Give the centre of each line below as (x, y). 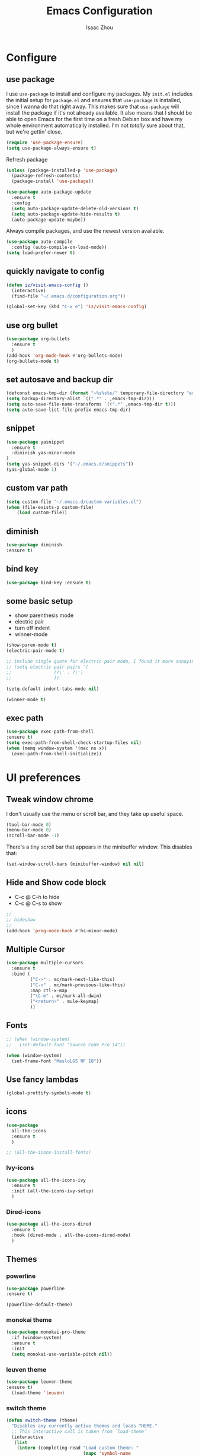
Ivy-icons (20, 1168)
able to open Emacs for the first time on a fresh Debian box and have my (94, 119)
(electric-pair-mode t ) (36, 651)
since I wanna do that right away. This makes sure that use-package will (93, 106)
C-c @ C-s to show (38, 903)
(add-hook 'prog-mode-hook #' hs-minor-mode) (62, 930)
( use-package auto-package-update (49, 192)
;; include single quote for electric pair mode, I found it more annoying (102, 661)
